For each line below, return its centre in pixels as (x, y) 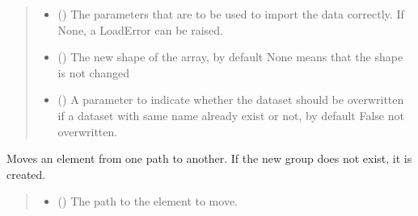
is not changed (93, 72)
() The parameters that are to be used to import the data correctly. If (231, 14)
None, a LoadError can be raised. (141, 29)
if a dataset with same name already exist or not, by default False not (231, 115)
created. (26, 174)
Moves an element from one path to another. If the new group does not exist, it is (209, 158)
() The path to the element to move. (148, 201)
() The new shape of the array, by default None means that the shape (230, 57)
